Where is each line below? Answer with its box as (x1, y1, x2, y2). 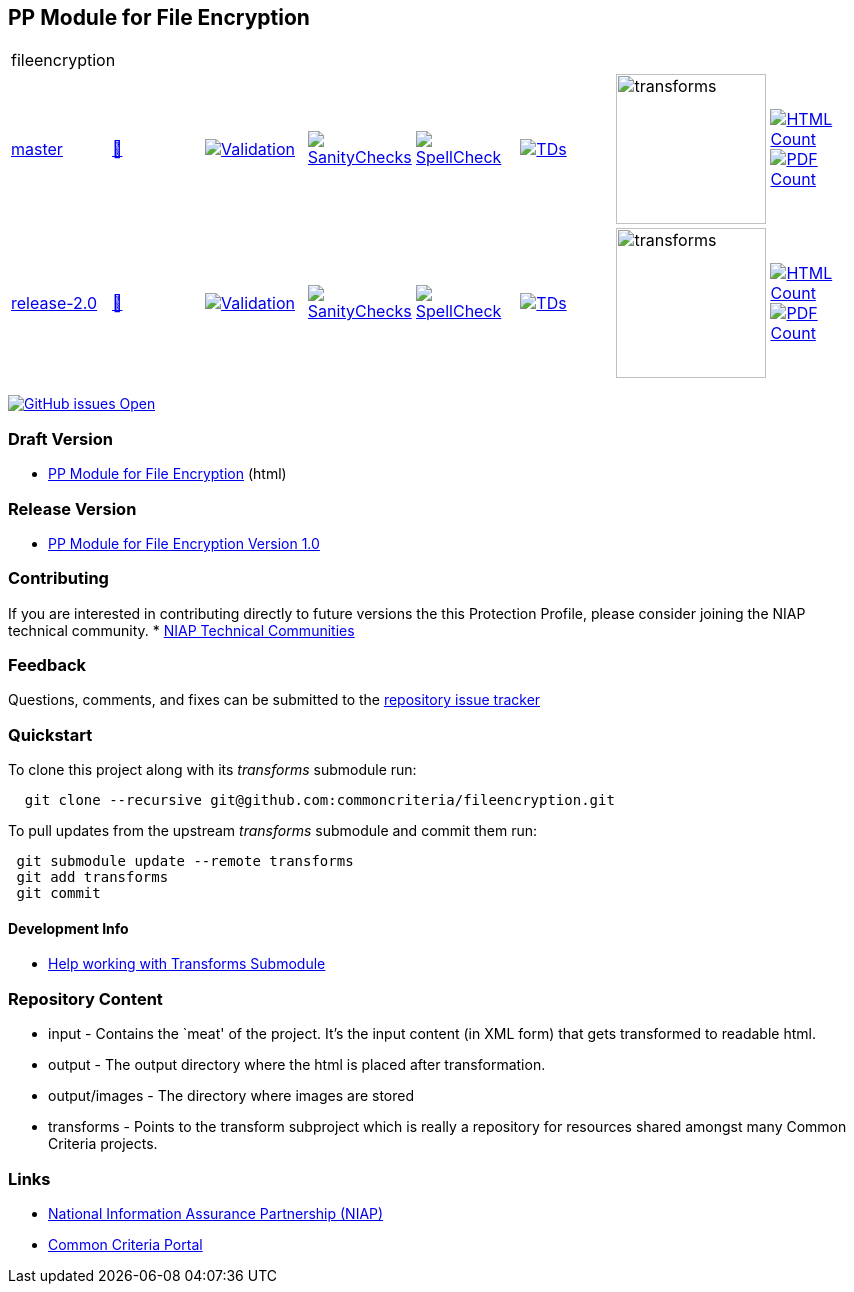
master (11, 139, 63, 160)
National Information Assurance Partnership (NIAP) (48, 1204, 384, 1222)
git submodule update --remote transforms (16, 853, 354, 870)
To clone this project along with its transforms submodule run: (8, 761, 417, 779)
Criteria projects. (48, 1135, 158, 1153)
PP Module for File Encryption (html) (48, 465, 287, 483)
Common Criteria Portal (48, 1235, 203, 1253)
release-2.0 (11, 293, 98, 314)
